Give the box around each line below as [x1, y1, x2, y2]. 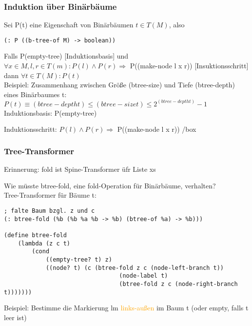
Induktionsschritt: [4, 124, 57, 134]
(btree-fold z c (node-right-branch [119, 280, 238, 287]
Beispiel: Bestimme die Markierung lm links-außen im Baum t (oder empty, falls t [4, 303, 249, 313]
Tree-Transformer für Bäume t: [4, 190, 97, 200]
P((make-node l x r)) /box [117, 124, 196, 134]
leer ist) [4, 312, 27, 322]
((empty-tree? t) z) [45, 256, 112, 263]
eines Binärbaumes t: [4, 89, 67, 99]
